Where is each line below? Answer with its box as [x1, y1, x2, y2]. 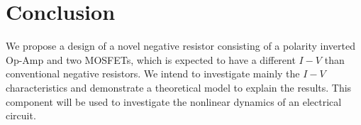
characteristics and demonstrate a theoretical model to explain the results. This [6, 80, 352, 94]
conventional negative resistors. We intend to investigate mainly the [6, 66, 300, 81]
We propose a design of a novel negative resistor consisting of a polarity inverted [6, 38, 355, 53]
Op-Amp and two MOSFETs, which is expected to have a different [6, 52, 296, 67]
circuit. [6, 108, 36, 123]
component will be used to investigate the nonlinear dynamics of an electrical [6, 94, 342, 109]
